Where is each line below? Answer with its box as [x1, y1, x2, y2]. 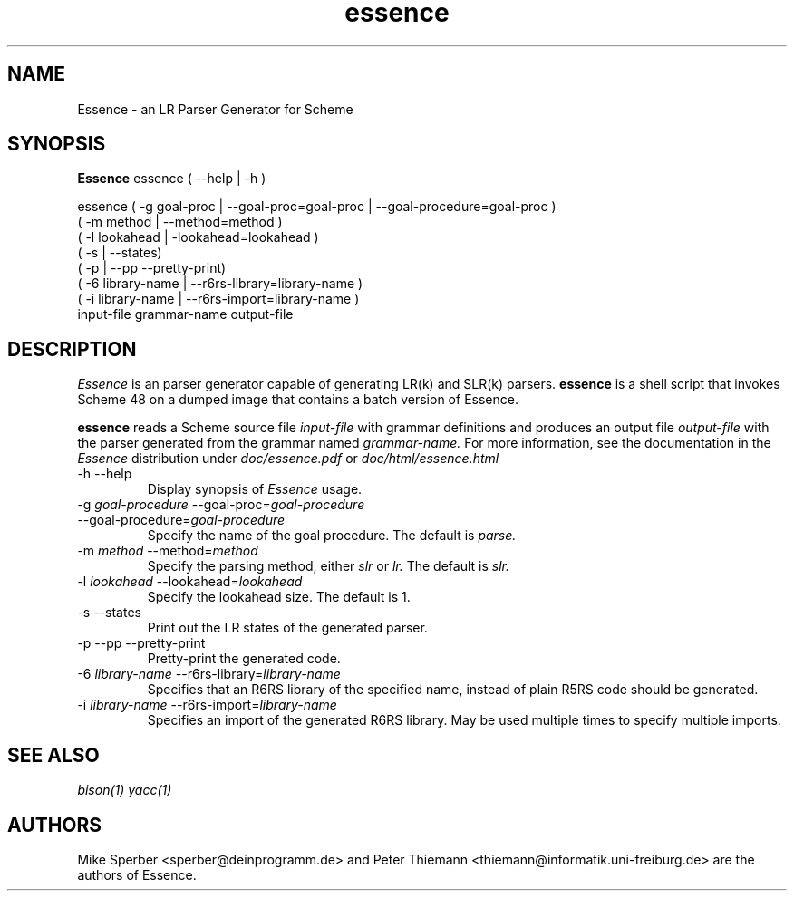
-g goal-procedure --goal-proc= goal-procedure [77, 497, 365, 513]
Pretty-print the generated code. [147, 651, 341, 667]
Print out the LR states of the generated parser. [147, 620, 428, 636]
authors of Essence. [77, 866, 197, 883]
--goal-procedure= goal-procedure [77, 512, 286, 528]
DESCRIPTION [7, 337, 137, 361]
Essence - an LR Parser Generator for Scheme [77, 101, 353, 117]
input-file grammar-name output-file [77, 306, 294, 323]
